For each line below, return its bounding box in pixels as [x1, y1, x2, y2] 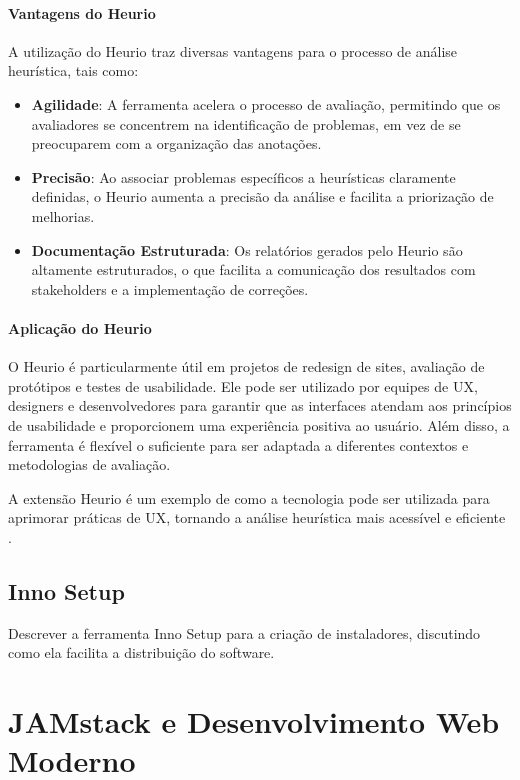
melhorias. [31, 205, 95, 226]
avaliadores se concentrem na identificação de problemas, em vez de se [31, 113, 461, 134]
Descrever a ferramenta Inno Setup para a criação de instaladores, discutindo [8, 622, 481, 643]
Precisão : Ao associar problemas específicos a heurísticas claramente [31, 166, 456, 187]
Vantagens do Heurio [8, 2, 156, 23]
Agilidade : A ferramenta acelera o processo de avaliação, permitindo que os [31, 93, 501, 114]
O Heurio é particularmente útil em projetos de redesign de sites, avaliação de [8, 356, 485, 377]
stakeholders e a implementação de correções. [31, 278, 309, 299]
